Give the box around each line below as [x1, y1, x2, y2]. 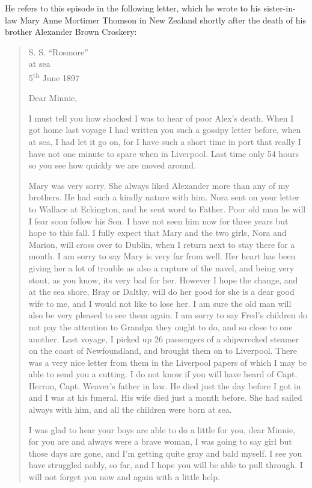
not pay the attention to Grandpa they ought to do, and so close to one [28, 320, 293, 333]
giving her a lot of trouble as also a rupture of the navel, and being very [28, 261, 295, 274]
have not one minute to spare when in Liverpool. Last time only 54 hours [28, 147, 299, 159]
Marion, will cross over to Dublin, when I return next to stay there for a [28, 238, 295, 250]
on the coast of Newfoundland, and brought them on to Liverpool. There [28, 344, 297, 357]
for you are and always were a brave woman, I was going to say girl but [28, 435, 292, 448]
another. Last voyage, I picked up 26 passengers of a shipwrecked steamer [28, 332, 299, 345]
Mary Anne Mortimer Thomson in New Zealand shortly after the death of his [20, 13, 306, 26]
